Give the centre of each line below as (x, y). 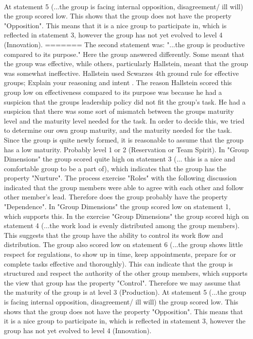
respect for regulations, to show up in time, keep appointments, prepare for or (120, 254)
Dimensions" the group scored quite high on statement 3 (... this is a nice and (120, 159)
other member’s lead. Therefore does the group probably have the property (116, 197)
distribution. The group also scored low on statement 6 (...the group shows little (124, 244)
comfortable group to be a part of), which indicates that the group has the (115, 168)
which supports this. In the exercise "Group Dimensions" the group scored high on (126, 216)
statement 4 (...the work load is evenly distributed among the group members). (122, 225)
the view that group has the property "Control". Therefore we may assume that (122, 282)
